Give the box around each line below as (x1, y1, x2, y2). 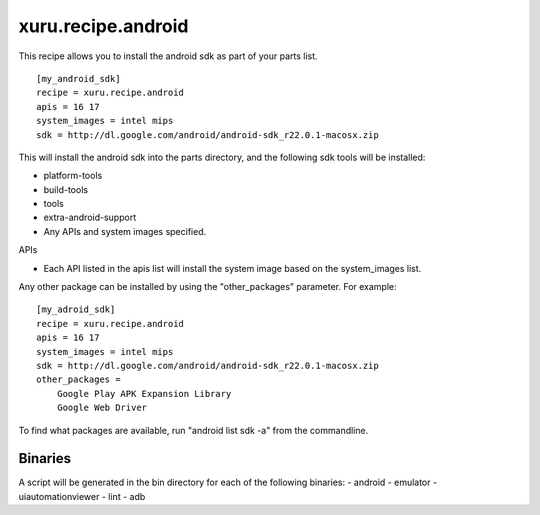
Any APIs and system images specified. (43, 225, 207, 237)
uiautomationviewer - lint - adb (18, 490, 146, 502)
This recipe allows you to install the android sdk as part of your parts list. (18, 50, 319, 62)
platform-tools (43, 170, 103, 182)
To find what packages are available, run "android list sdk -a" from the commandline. (18, 424, 369, 436)
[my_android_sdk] (36, 73, 121, 84)
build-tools (43, 183, 89, 195)
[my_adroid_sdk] (36, 304, 116, 315)
